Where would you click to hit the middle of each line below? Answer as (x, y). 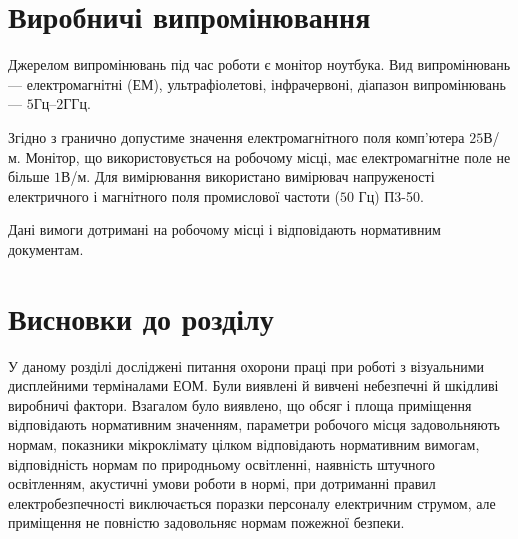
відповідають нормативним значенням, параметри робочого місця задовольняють (254, 424)
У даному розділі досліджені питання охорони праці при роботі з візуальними (246, 365)
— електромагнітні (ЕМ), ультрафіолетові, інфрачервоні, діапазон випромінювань (257, 83)
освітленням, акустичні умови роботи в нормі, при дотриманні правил (222, 483)
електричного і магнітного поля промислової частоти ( (174, 195)
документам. (46, 248)
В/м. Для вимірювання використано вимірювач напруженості (248, 176)
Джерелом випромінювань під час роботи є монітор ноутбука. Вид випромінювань (259, 64)
